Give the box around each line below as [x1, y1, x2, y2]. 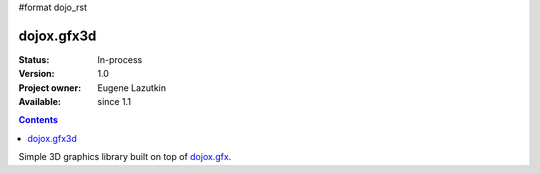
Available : [18, 96, 62, 108]
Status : [18, 53, 50, 65]
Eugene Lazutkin [97, 81, 167, 94]
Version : [18, 68, 55, 80]
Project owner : [18, 81, 82, 94]
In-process [97, 53, 143, 65]
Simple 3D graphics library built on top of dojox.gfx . [18, 151, 232, 163]
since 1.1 [97, 96, 132, 108]
